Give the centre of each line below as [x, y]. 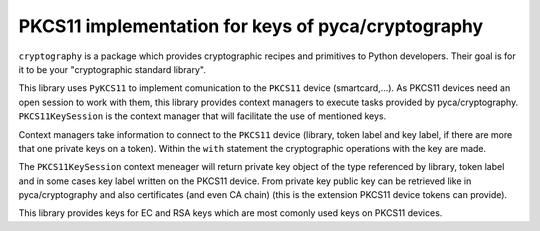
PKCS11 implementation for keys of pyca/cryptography [251, 26]
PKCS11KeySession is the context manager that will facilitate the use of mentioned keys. [202, 116]
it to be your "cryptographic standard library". [112, 69]
